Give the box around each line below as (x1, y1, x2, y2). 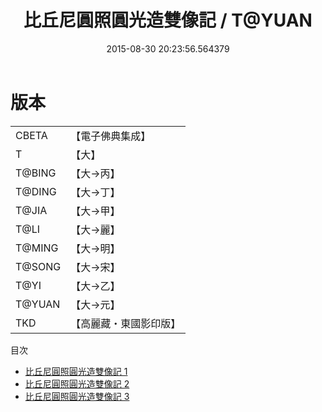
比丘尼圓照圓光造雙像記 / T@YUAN (23, 9, 313, 32)
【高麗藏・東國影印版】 (70, 316, 182, 330)
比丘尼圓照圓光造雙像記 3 (24, 390, 130, 402)
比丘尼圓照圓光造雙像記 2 (24, 377, 130, 390)
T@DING (15, 184, 57, 198)
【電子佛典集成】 (70, 129, 152, 143)
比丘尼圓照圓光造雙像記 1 (24, 365, 128, 377)
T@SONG (15, 259, 62, 273)
